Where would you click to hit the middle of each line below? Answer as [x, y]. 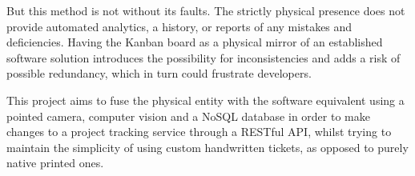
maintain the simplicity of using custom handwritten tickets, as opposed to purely [207, 147]
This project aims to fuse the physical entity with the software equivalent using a [205, 100]
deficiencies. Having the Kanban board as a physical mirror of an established [195, 42]
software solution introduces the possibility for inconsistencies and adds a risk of [203, 57]
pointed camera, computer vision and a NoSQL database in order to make [188, 116]
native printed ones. [55, 163]
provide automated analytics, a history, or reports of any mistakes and [179, 26]
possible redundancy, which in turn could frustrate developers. [159, 73]
